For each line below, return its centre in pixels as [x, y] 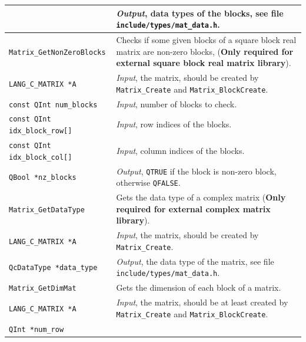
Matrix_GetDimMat [43, 289]
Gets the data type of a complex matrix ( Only [201, 197]
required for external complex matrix [193, 208]
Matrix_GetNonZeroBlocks [57, 52]
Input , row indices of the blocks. [174, 124]
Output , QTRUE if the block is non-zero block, [196, 171]
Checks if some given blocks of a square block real [206, 40]
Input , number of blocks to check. [177, 103]
